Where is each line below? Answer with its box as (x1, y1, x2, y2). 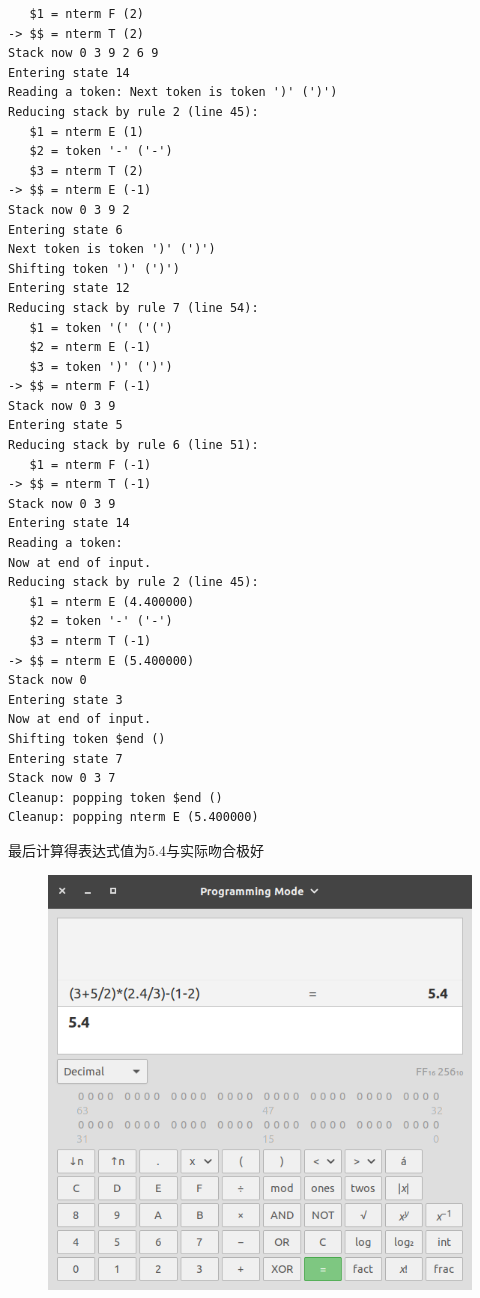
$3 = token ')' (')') (29, 359, 173, 374)
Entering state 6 (8, 222, 123, 237)
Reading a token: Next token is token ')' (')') (8, 85, 338, 100)
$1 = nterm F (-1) (29, 457, 152, 472)
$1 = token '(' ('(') (29, 320, 173, 335)
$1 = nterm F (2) (29, 7, 145, 21)
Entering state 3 (8, 692, 123, 707)
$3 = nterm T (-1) (29, 634, 152, 648)
